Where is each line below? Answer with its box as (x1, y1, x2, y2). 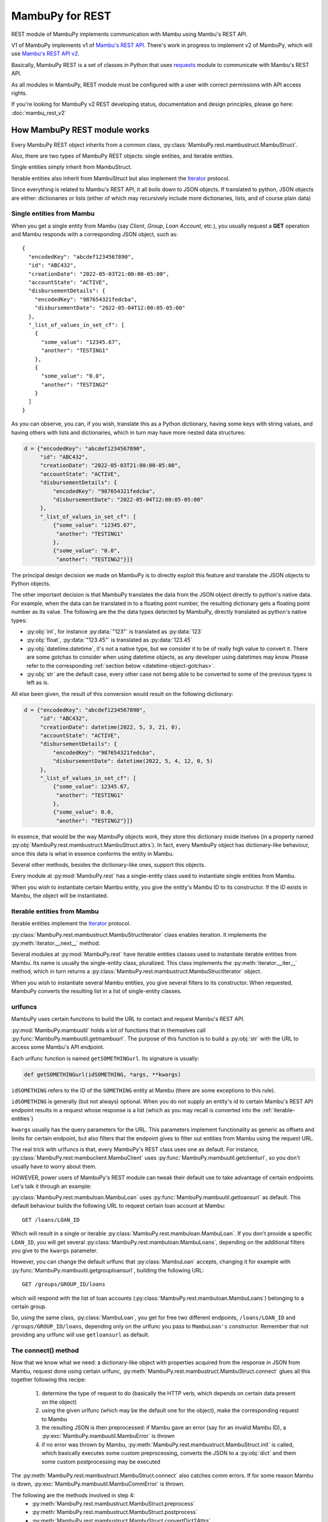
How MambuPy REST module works (11, 125, 150, 135)
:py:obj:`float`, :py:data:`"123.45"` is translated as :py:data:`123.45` (26, 636, 193, 644)
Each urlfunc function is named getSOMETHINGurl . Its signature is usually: (11, 1054, 200, 1062)
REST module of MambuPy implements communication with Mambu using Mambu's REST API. (11, 30, 248, 38)
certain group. (11, 1303, 47, 1310)
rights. (11, 89, 27, 97)
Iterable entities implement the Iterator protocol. (11, 920, 131, 927)
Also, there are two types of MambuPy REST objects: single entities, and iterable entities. (11, 152, 234, 160)
